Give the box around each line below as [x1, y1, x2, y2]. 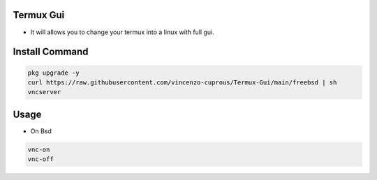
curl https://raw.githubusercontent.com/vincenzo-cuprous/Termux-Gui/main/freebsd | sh [27, 78, 337, 87]
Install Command [13, 46, 89, 58]
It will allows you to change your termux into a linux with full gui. [30, 28, 214, 36]
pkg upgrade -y [27, 68, 80, 77]
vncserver [27, 88, 61, 96]
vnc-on [27, 145, 50, 153]
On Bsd [30, 126, 52, 135]
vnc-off [27, 156, 54, 163]
